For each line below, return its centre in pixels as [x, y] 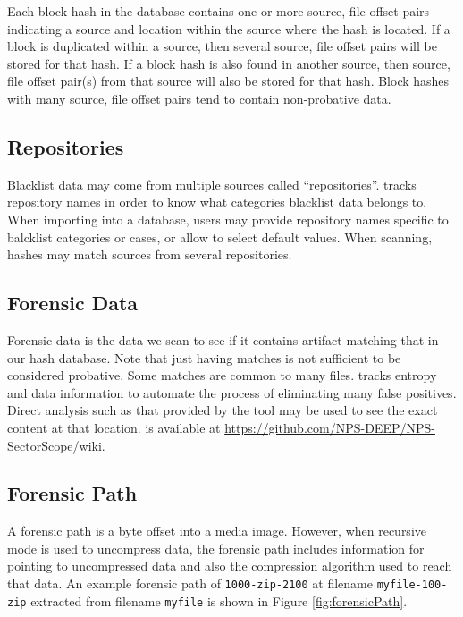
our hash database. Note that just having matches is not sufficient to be [204, 357]
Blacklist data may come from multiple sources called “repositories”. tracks [212, 184]
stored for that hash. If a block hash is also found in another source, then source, [229, 63]
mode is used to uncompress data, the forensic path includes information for [216, 548]
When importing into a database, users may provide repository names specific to [228, 219]
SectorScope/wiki [55, 445]
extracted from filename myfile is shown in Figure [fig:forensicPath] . [219, 600]
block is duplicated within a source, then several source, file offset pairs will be [222, 46]
